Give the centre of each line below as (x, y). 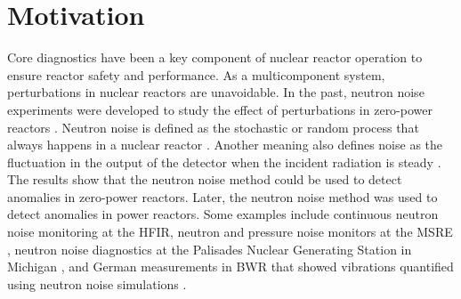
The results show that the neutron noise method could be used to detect (205, 179)
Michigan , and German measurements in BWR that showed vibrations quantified (230, 267)
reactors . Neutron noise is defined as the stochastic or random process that (213, 127)
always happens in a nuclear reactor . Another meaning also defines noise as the (225, 145)
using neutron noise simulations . (97, 283)
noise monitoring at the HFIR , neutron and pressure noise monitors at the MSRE (230, 232)
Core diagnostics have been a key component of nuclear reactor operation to (215, 57)
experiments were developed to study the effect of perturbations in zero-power (220, 109)
